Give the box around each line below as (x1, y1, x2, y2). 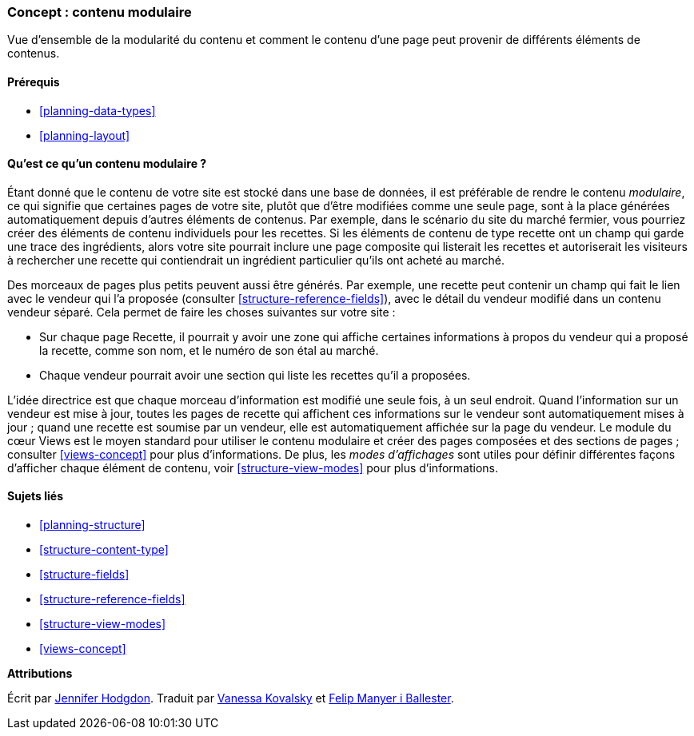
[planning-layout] (39, 128, 130, 142)
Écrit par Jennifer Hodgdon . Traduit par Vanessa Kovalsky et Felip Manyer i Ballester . (7, 691, 454, 706)
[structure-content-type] (39, 543, 169, 557)
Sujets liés (7, 489, 63, 503)
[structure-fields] (39, 567, 130, 582)
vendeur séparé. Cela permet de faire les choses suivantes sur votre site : (7, 304, 396, 319)
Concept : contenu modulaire (7, 4, 192, 20)
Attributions (7, 666, 73, 681)
